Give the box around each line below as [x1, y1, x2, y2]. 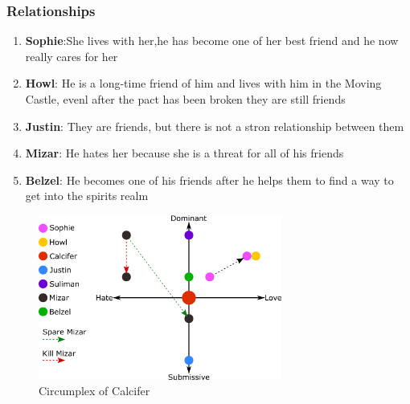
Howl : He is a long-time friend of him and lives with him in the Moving [25, 75, 382, 92]
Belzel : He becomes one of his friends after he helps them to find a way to [25, 171, 394, 188]
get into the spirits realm [25, 187, 149, 204]
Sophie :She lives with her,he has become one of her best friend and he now [25, 32, 399, 49]
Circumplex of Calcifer [39, 382, 150, 399]
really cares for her [25, 47, 118, 64]
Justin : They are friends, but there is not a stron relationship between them [25, 117, 404, 134]
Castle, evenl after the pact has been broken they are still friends [25, 91, 346, 107]
